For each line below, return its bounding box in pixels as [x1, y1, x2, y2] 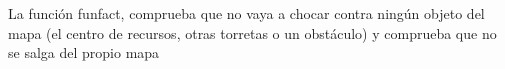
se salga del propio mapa [8, 42, 160, 63]
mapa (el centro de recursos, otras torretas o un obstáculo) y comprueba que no [8, 22, 497, 43]
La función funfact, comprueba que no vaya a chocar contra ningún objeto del [8, 3, 485, 23]
